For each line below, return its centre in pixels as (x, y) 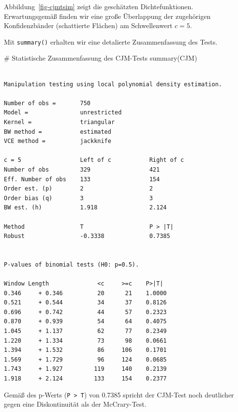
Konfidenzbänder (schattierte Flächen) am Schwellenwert (88, 25)
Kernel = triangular (59, 122)
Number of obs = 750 (47, 103)
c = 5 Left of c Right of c (94, 160)
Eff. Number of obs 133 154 (82, 179)
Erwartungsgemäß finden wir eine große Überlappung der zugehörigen (107, 16)
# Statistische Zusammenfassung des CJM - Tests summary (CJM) (101, 58)
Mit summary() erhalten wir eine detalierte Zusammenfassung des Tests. (111, 41)
